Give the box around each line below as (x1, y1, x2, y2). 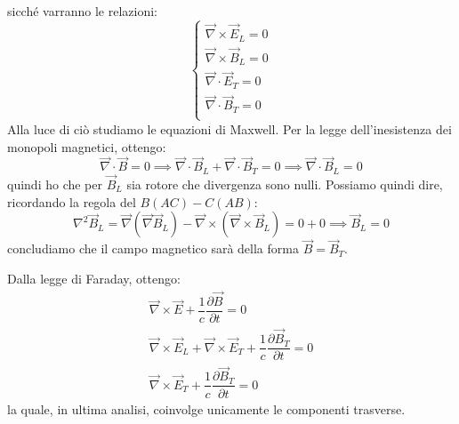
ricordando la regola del (7, 192, 136, 211)
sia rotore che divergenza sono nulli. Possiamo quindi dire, (126, 175, 443, 193)
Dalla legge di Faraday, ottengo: (7, 269, 181, 287)
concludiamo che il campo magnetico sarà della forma (7, 239, 299, 258)
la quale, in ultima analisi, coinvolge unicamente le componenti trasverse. (7, 399, 406, 418)
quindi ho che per (7, 175, 103, 193)
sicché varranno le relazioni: (7, 2, 157, 20)
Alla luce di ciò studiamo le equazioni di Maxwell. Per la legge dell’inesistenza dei (7, 119, 452, 138)
